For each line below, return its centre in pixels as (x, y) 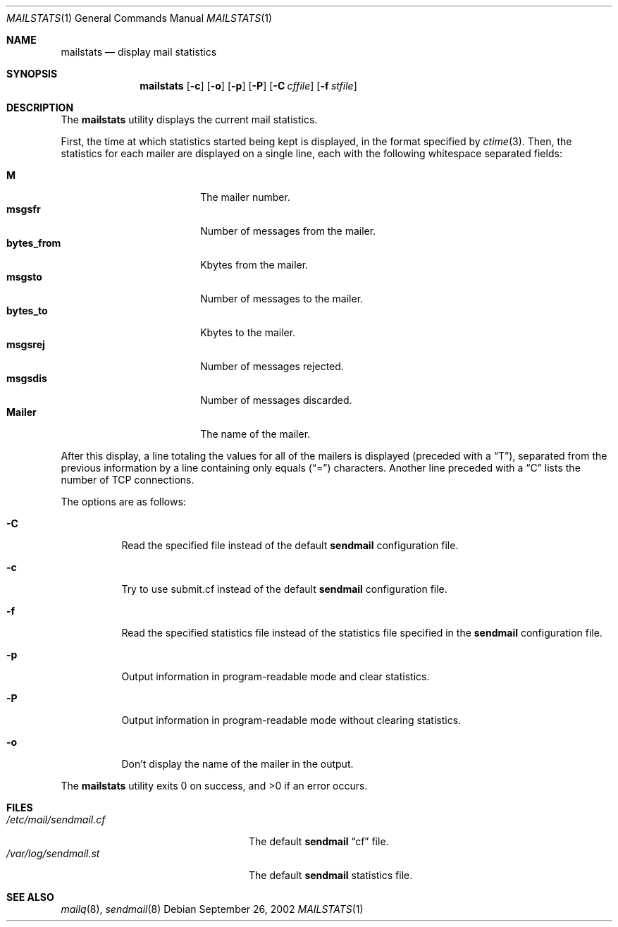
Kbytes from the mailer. (254, 265)
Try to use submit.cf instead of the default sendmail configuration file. (284, 589)
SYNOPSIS (32, 74)
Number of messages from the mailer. (288, 231)
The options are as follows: (123, 502)
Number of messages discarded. (276, 400)
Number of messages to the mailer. (282, 299)
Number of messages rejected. (272, 366)
